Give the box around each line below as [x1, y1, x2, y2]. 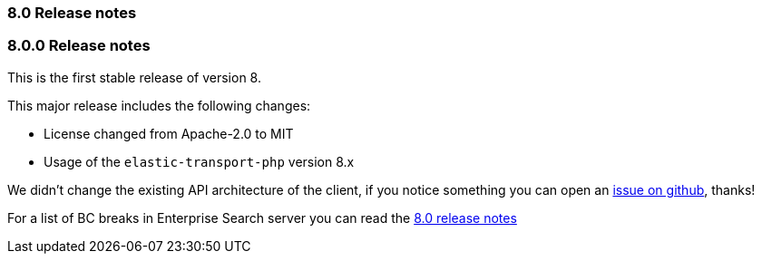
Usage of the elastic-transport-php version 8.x [44, 153, 355, 169]
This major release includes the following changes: [7, 97, 311, 113]
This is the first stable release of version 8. [7, 69, 261, 85]
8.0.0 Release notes [7, 36, 151, 55]
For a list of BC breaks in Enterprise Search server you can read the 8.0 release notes [7, 209, 517, 226]
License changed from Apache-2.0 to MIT [44, 125, 294, 141]
